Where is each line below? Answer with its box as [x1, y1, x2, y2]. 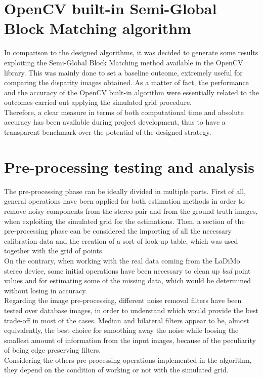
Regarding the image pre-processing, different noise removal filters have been [4, 295, 242, 306]
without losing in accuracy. [4, 285, 87, 295]
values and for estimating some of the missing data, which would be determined [4, 275, 251, 286]
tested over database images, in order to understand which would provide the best [4, 305, 259, 315]
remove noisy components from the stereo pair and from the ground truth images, [4, 205, 258, 216]
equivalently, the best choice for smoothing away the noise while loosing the [4, 325, 239, 335]
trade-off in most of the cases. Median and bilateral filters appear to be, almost [4, 315, 249, 325]
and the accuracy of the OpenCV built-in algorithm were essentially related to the [4, 87, 259, 97]
